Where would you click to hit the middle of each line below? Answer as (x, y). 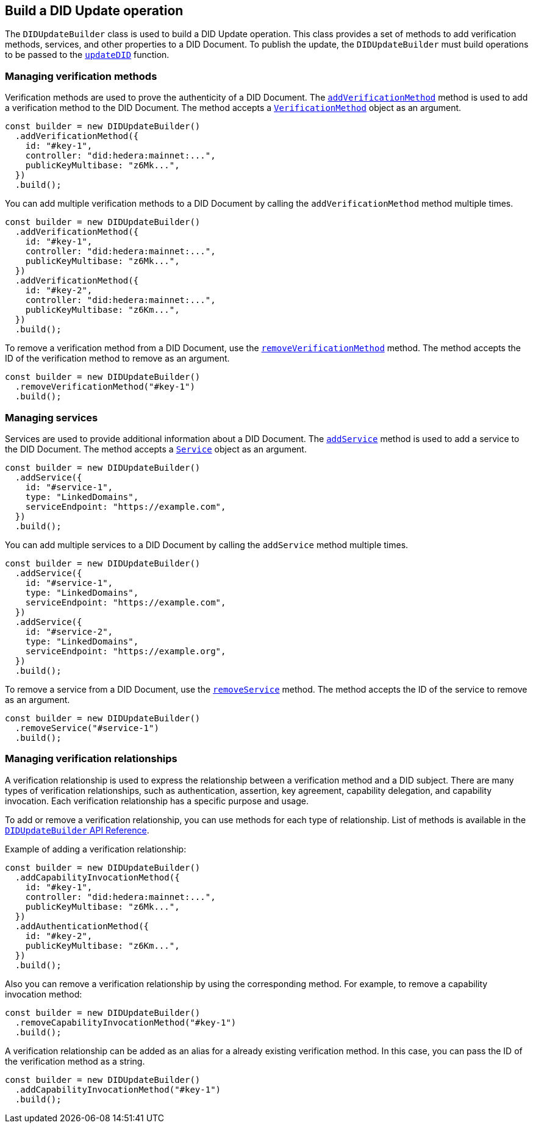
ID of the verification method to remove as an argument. (117, 359)
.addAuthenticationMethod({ (82, 926)
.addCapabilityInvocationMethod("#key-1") (118, 1089)
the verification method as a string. (75, 1061)
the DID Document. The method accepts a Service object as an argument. (156, 449)
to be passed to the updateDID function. (87, 55)
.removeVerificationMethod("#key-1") (105, 387)
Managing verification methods (81, 76)
